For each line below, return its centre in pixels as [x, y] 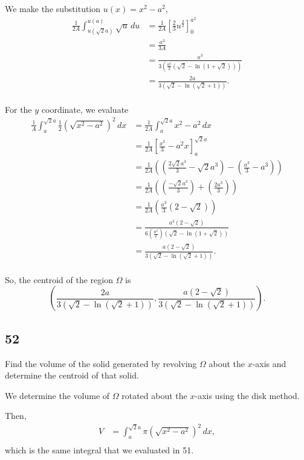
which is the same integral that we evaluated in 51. [99, 450]
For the [18, 109]
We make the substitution [53, 8]
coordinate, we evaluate [85, 109]
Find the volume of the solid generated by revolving [101, 363]
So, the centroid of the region [59, 279]
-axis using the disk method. [247, 395]
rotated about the [154, 395]
